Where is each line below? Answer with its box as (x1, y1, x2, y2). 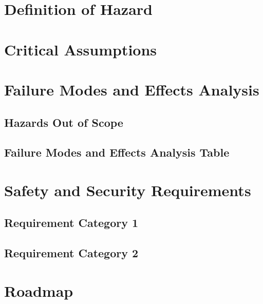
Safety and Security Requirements (4, 179, 251, 200)
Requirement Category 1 (4, 215, 139, 231)
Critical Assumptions (4, 39, 157, 60)
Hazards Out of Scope (4, 114, 123, 130)
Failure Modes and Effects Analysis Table (4, 144, 230, 160)
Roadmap (4, 280, 73, 301)
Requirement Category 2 (4, 245, 139, 261)
